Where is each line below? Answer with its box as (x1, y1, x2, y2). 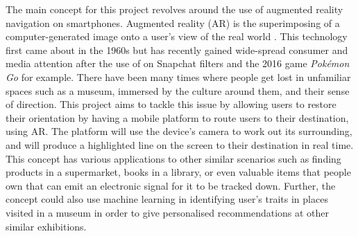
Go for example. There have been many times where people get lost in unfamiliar (6, 69, 351, 84)
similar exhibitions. (6, 219, 87, 233)
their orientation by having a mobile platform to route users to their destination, (6, 110, 349, 125)
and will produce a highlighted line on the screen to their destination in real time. (6, 137, 354, 152)
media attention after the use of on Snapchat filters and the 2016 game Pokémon (6, 56, 350, 71)
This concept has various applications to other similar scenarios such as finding (6, 151, 341, 165)
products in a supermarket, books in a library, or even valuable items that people (6, 165, 351, 179)
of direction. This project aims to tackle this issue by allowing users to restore (6, 97, 336, 111)
